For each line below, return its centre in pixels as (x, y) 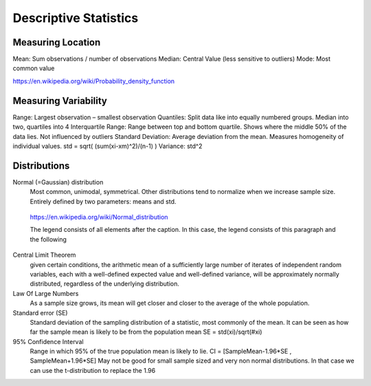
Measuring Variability (60, 101)
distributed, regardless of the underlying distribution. (105, 284)
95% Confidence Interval (48, 341)
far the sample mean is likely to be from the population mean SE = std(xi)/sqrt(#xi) (146, 332)
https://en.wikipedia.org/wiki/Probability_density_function (94, 81)
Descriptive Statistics (76, 18)
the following (48, 239)
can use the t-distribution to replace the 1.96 (93, 370)
